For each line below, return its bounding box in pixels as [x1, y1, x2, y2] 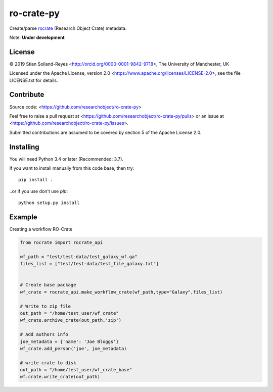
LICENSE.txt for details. [9, 77, 58, 83]
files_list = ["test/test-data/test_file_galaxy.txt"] [20, 261, 159, 267]
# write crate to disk [20, 360, 76, 366]
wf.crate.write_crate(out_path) [20, 374, 101, 380]
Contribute [9, 90, 44, 99]
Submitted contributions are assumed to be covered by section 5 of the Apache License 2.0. [9, 129, 202, 135]
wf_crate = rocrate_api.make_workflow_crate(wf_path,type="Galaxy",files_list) [20, 289, 223, 295]
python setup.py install [18, 200, 80, 206]
